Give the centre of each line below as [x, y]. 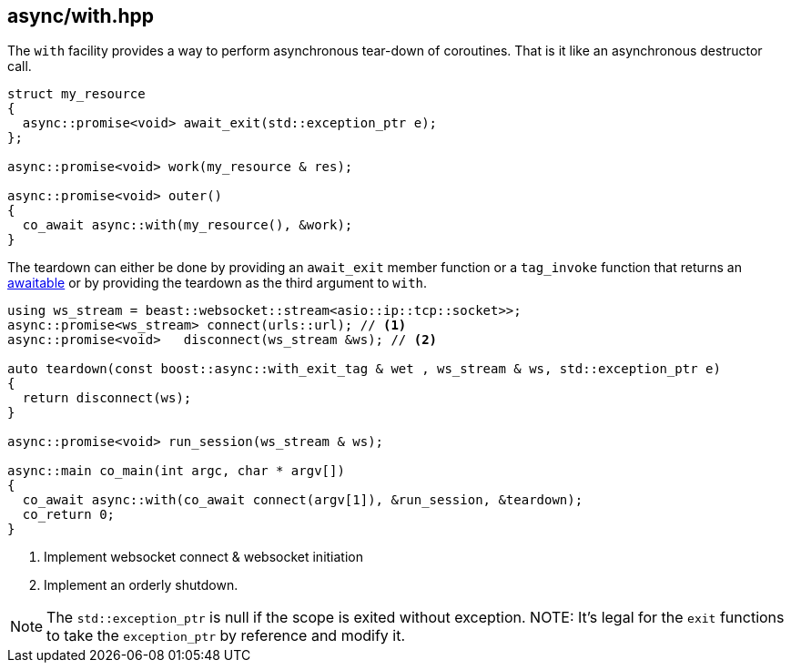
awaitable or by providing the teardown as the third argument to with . [218, 283]
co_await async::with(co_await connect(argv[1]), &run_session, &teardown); [303, 500]
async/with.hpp [81, 16]
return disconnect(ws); [107, 398]
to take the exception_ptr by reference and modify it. [226, 636]
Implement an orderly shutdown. [141, 585]
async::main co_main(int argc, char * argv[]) [176, 471]
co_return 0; [69, 515]
